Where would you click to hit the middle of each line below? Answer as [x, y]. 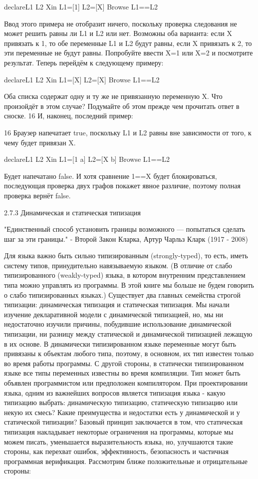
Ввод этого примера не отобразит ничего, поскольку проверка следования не [121, 23]
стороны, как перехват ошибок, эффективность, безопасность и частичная [116, 451]
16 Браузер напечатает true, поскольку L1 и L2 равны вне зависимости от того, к [128, 132]
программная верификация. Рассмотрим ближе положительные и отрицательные [126, 461]
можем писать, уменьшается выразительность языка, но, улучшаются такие [119, 441]
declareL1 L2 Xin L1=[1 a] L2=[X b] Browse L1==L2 [87, 159]
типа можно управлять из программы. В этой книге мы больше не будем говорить [129, 285]
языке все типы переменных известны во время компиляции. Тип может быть [122, 373]
